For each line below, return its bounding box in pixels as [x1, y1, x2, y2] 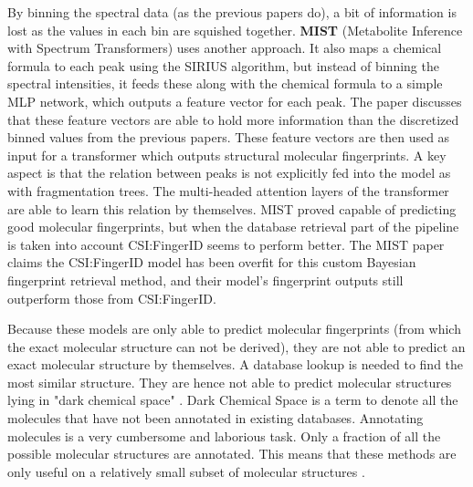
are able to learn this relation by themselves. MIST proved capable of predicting [7, 199, 457, 218]
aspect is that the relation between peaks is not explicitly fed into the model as [7, 163, 451, 182]
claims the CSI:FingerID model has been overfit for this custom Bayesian [7, 253, 416, 272]
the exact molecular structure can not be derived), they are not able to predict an [7, 337, 466, 356]
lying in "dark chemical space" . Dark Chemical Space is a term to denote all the [7, 390, 458, 409]
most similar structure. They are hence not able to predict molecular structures [7, 372, 452, 391]
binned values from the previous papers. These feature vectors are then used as [7, 128, 450, 147]
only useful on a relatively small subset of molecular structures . [7, 461, 365, 481]
